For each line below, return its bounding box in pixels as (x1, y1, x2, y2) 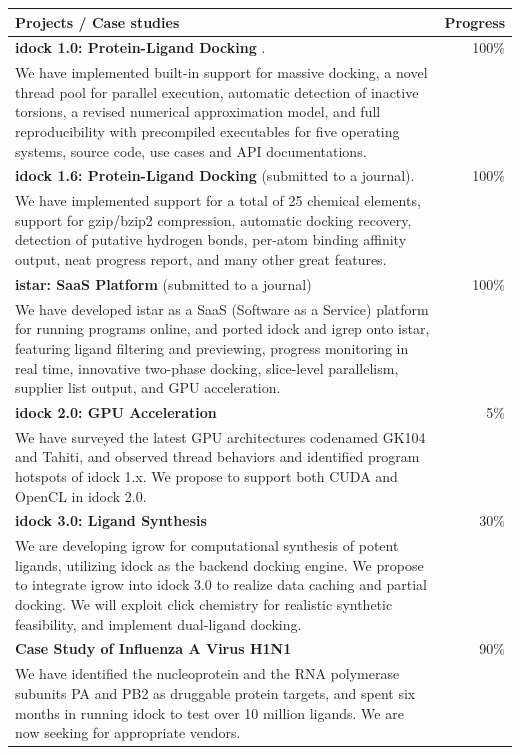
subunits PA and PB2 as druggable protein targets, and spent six (15, 682, 416, 703)
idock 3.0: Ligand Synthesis (15, 510, 207, 531)
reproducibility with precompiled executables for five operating (15, 120, 400, 141)
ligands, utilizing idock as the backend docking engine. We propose (15, 554, 424, 575)
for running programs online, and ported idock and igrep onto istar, (15, 318, 430, 339)
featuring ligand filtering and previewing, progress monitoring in (15, 337, 409, 358)
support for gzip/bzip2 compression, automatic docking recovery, (15, 209, 412, 230)
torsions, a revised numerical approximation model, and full (15, 101, 381, 122)
